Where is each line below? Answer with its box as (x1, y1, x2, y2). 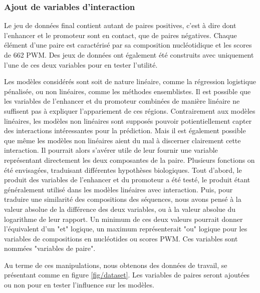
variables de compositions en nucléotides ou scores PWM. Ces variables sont (4, 233, 238, 243)
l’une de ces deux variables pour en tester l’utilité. (4, 59, 158, 70)
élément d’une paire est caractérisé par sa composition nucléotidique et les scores (4, 40, 252, 50)
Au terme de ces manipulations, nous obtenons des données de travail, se (4, 259, 227, 270)
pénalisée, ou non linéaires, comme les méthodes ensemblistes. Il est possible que (4, 86, 251, 96)
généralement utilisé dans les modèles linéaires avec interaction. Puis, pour (4, 184, 233, 194)
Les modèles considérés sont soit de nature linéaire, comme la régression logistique (4, 76, 256, 87)
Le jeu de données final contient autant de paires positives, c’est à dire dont (4, 20, 236, 31)
